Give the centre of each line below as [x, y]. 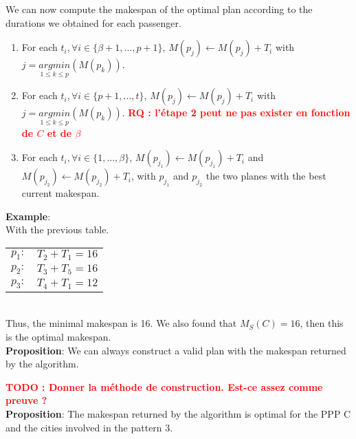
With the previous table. [57, 229]
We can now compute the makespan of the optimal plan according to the [159, 9]
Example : [28, 216]
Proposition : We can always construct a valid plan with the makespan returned [176, 350]
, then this [322, 323]
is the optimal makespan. [58, 336]
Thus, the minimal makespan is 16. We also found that [121, 323]
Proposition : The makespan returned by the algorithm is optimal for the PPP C [178, 413]
